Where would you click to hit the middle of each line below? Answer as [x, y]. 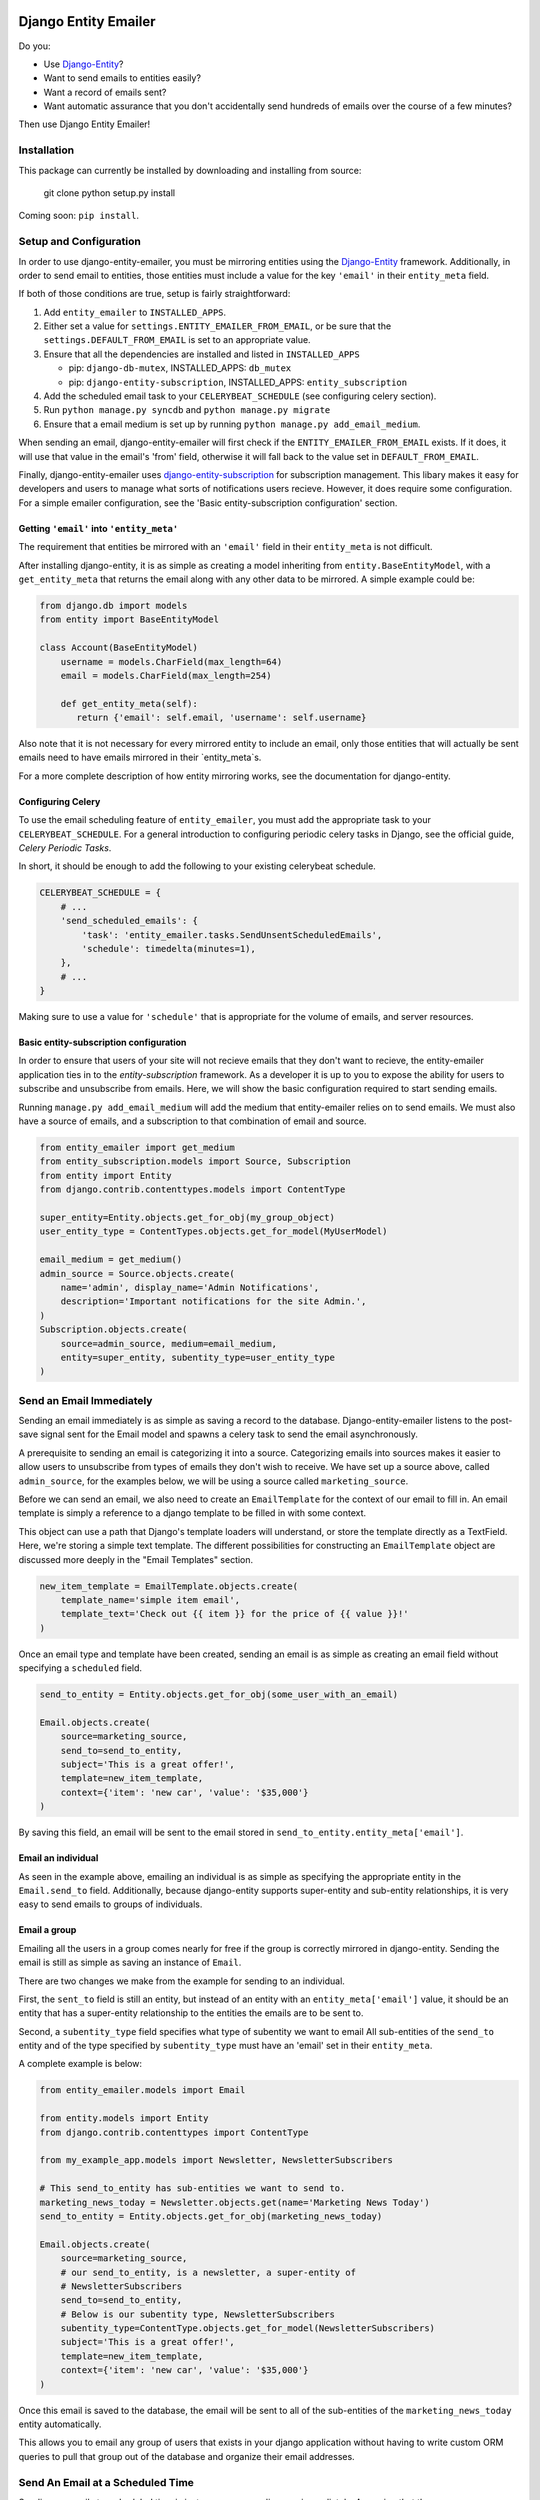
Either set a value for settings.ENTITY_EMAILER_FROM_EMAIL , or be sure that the [217, 326]
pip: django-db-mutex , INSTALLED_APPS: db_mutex [180, 368]
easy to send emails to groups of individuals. [110, 1904]
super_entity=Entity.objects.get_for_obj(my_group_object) [187, 1217]
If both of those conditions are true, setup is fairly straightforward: [154, 294]
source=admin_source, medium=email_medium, [168, 1343]
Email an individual [58, 1858]
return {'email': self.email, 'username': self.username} [221, 718]
